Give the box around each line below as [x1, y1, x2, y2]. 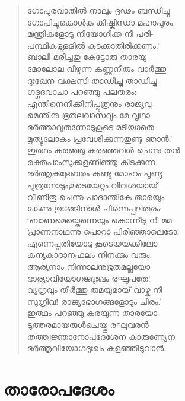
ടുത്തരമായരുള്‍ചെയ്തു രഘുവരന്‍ [27, 318, 149, 331]
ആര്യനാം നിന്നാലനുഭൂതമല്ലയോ [27, 260, 151, 273]
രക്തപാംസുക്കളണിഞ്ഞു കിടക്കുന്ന [27, 155, 155, 168]
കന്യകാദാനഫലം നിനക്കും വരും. [27, 248, 152, 261]
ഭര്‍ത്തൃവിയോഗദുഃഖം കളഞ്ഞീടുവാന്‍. [27, 342, 166, 354]
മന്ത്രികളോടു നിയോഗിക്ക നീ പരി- [27, 27, 154, 40]
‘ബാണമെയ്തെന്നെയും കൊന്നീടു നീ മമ [27, 213, 172, 226]
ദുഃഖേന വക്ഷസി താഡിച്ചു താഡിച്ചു [27, 74, 157, 86]
